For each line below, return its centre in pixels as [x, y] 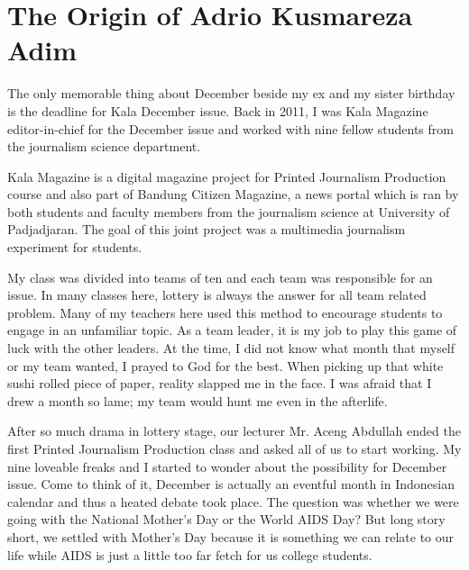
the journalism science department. [104, 146]
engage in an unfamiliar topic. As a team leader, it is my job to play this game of [232, 330]
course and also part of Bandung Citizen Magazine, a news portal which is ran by [233, 194]
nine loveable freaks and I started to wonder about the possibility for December [227, 466]
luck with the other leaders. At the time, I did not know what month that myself [231, 348]
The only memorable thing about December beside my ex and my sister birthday [231, 93]
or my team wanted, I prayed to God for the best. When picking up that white [225, 365]
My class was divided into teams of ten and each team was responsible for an [220, 277]
